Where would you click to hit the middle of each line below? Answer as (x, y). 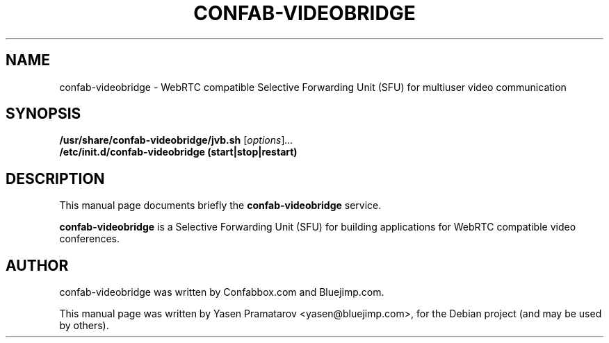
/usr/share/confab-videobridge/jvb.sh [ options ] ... (176, 140)
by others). (84, 326)
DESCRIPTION (55, 178)
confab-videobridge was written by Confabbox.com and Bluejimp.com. (222, 292)
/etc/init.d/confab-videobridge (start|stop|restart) (178, 152)
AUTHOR (37, 265)
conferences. (90, 239)
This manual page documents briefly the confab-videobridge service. (220, 206)
